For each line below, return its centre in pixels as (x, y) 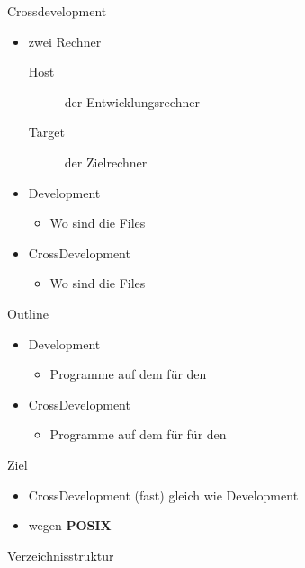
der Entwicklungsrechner (132, 101)
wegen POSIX (70, 525)
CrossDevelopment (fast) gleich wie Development (163, 495)
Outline (28, 313)
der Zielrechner (106, 162)
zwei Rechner (65, 41)
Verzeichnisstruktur (61, 555)
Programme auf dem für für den (138, 434)
